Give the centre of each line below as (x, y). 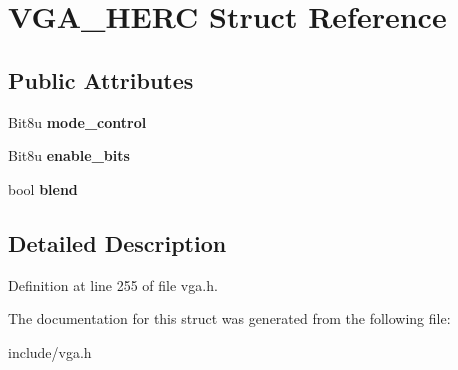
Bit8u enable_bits (69, 155)
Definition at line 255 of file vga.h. (113, 284)
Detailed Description (117, 242)
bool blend (43, 188)
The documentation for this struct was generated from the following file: (229, 318)
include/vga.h (50, 351)
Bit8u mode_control (77, 121)
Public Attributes (101, 79)
